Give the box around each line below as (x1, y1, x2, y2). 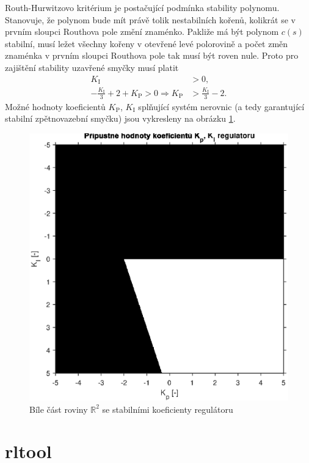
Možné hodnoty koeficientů (5, 100, 106, 113)
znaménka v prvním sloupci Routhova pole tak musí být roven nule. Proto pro (5, 49, 299, 62)
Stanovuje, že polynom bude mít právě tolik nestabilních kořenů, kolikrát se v (5, 13, 296, 26)
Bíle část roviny (29, 402, 88, 415)
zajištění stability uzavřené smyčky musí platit (5, 61, 179, 73)
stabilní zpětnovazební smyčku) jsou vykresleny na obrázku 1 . (5, 112, 236, 125)
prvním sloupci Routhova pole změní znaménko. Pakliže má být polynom (5, 25, 279, 38)
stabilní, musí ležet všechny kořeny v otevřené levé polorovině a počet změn (5, 37, 288, 50)
